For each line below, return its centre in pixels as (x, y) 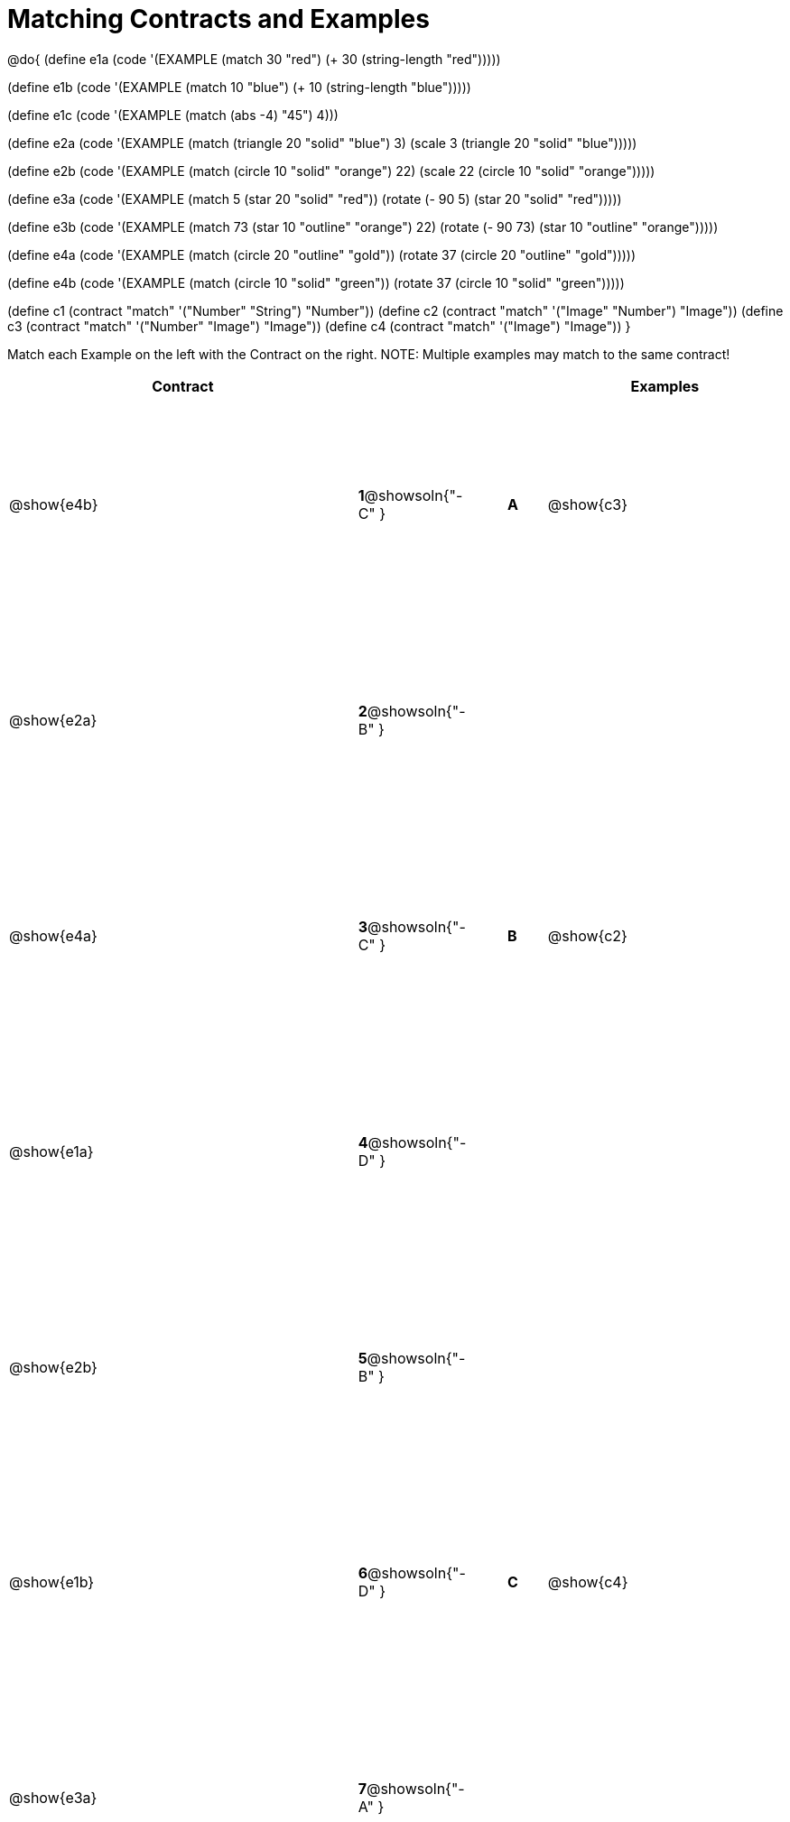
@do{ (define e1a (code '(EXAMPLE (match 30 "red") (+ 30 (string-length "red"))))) (254, 59)
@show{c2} (587, 935)
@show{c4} (588, 1582)
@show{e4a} (53, 935)
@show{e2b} (53, 1367)
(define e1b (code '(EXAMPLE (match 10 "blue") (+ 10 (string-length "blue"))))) (239, 87)
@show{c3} (588, 505)
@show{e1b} (52, 1582)
